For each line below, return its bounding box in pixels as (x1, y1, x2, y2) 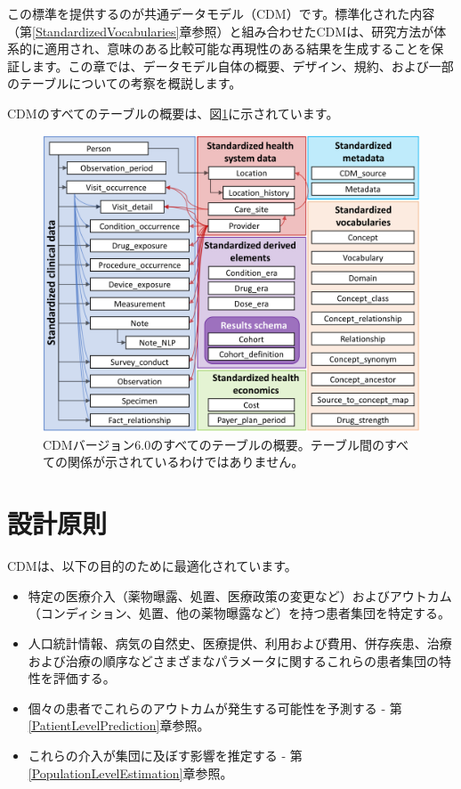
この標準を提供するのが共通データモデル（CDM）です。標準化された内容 (7, 4, 435, 22)
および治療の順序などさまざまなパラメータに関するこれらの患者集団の (28, 651, 439, 670)
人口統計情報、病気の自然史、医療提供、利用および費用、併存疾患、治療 (28, 633, 452, 652)
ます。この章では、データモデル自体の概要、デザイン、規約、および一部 (31, 56, 454, 75)
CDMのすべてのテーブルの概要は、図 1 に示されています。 (7, 103, 339, 122)
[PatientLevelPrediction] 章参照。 (28, 716, 210, 735)
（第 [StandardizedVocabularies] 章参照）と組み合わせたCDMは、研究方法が (7, 21, 434, 40)
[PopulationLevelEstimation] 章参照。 (28, 763, 233, 782)
